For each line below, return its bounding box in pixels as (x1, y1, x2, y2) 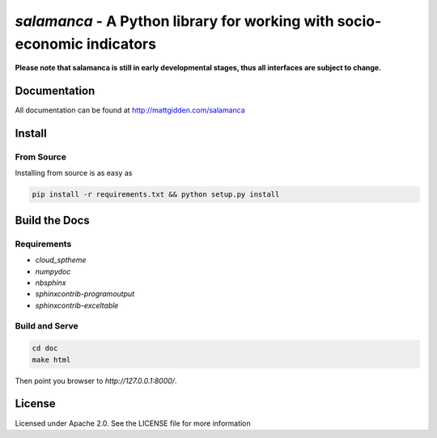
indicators (86, 35, 157, 53)
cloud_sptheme (35, 255, 87, 265)
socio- (337, 12, 382, 30)
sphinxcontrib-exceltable (35, 300, 119, 310)
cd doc (32, 344, 58, 353)
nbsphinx (35, 278, 66, 287)
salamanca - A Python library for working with (15, 12, 335, 30)
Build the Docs (15, 213, 91, 227)
